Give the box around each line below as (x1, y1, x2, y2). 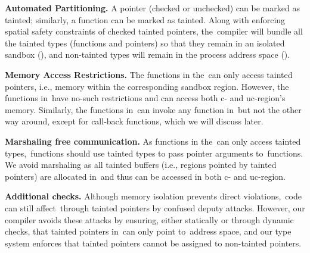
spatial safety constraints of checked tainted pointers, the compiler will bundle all (5, 25, 303, 38)
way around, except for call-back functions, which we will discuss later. (5, 115, 263, 127)
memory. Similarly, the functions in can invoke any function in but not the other (5, 103, 302, 115)
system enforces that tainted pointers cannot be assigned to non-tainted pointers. (5, 236, 302, 249)
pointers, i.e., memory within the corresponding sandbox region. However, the (5, 80, 289, 92)
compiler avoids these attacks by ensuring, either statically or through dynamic (5, 213, 294, 226)
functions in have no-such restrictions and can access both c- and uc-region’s (5, 92, 286, 104)
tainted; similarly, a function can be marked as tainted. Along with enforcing (5, 13, 286, 26)
